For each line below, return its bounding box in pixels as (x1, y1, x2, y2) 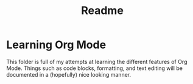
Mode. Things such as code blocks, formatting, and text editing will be (6, 65, 183, 72)
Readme (81, 4, 124, 18)
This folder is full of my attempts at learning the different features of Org (6, 58, 188, 65)
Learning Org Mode (6, 38, 107, 52)
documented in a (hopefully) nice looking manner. (6, 71, 132, 78)
